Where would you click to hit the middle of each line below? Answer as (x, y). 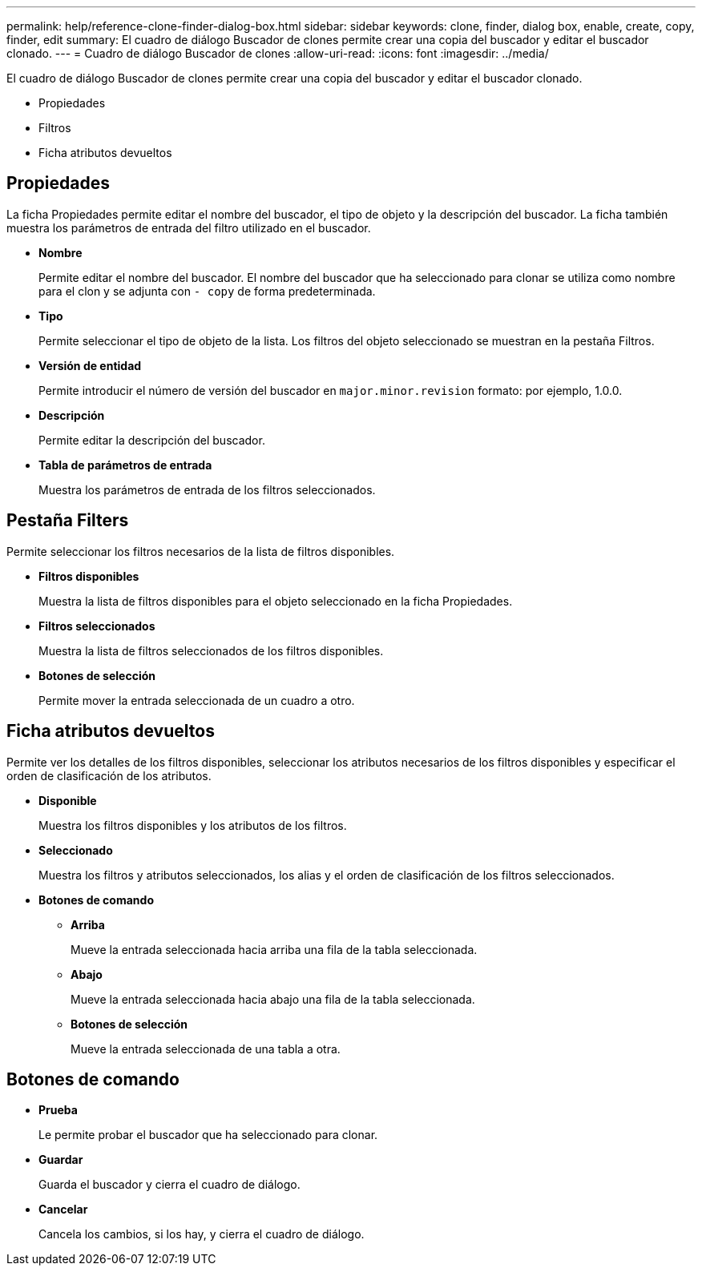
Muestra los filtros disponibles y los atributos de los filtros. (193, 825)
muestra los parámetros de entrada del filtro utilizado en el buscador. (189, 227)
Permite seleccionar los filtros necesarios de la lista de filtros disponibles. (201, 551)
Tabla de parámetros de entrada (125, 465)
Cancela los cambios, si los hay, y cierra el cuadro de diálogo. (202, 1234)
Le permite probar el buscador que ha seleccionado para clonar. (208, 1135)
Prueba (58, 1110)
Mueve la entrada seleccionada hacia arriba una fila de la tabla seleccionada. (274, 949)
